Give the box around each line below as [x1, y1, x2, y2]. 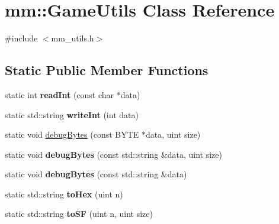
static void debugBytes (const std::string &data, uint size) [5, 148, 222, 160]
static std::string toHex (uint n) [5, 187, 123, 200]
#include [5, 32, 38, 44]
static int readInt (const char [5, 88, 114, 100]
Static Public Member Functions [5, 61, 209, 79]
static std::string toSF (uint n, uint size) [5, 207, 153, 220]
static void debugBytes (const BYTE [5, 128, 139, 141]
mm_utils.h [51, 32, 94, 44]
